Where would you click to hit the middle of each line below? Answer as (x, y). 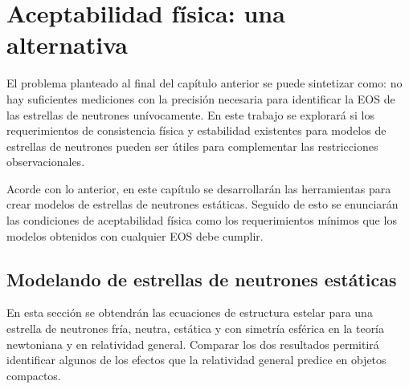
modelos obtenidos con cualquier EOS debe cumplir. (135, 235)
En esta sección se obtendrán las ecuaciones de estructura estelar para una (190, 312)
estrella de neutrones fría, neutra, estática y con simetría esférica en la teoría (196, 328)
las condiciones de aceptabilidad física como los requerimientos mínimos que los (202, 220)
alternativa (67, 45)
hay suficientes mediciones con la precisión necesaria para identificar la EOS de (201, 98)
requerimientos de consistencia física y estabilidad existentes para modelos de (196, 130)
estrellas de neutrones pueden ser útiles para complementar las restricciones (192, 146)
